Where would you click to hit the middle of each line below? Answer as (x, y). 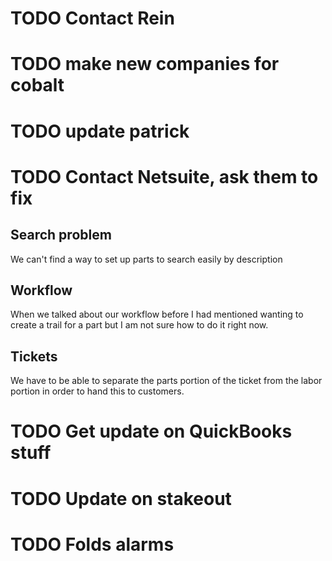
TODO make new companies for (145, 64)
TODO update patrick (100, 131)
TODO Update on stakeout (121, 498)
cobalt (37, 85)
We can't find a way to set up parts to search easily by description (146, 259)
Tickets (34, 356)
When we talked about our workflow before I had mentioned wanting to (157, 314)
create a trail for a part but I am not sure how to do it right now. (139, 325)
